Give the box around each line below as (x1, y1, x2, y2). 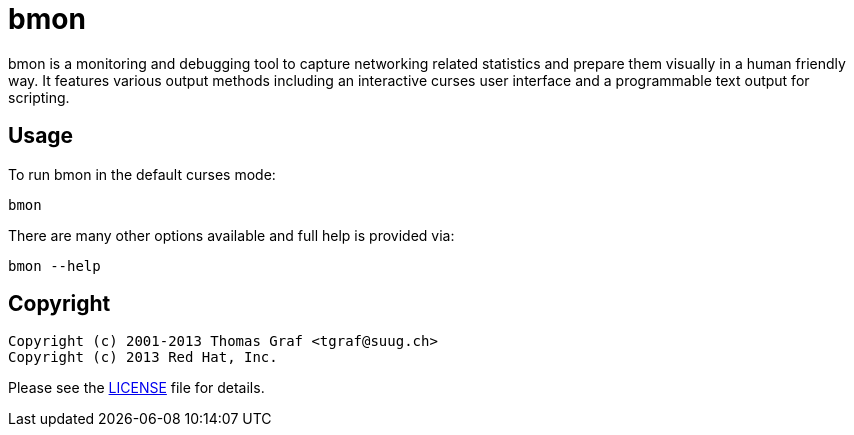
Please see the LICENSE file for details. (8, 379, 265, 397)
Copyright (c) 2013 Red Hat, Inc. (8, 349, 278, 366)
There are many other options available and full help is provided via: (8, 226, 455, 244)
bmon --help (8, 257, 101, 274)
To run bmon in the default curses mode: (8, 165, 276, 183)
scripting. (8, 88, 70, 106)
